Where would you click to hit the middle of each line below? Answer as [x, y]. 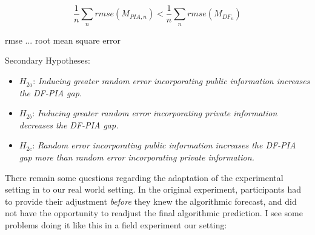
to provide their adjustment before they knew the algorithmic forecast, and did [151, 201]
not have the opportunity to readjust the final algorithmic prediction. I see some [154, 213]
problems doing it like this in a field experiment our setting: [116, 224]
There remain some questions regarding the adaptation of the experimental [144, 177]
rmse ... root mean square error [63, 40]
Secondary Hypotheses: [48, 60]
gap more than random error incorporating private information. [137, 157]
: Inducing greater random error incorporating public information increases [171, 81]
